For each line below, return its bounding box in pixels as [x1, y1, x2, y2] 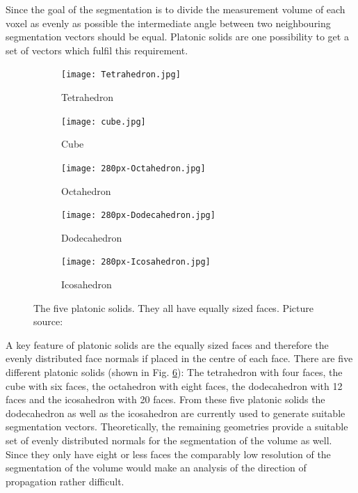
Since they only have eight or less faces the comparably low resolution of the [6, 446, 331, 461]
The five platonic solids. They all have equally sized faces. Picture [33, 300, 314, 315]
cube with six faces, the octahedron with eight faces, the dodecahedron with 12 [6, 378, 343, 393]
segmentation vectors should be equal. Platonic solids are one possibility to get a [6, 29, 349, 44]
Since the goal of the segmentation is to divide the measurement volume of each [6, 2, 345, 16]
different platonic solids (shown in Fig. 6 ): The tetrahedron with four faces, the [6, 365, 343, 379]
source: [33, 314, 63, 329]
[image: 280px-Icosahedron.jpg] [61, 257, 211, 267]
